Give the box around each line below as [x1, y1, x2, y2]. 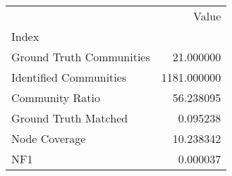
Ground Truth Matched [11, 110, 128, 126]
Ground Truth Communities [11, 49, 150, 65]
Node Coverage [11, 130, 86, 146]
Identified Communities [11, 69, 127, 85]
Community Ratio [11, 89, 101, 106]
